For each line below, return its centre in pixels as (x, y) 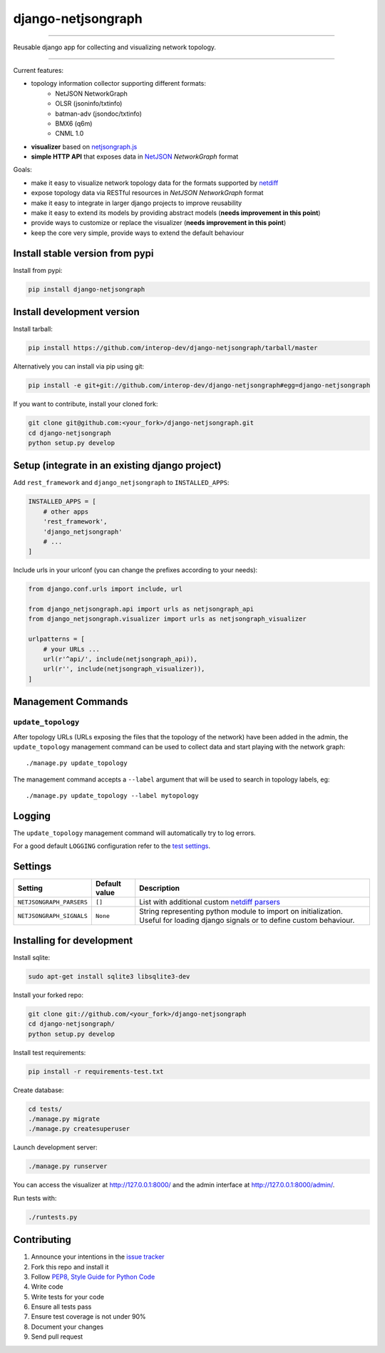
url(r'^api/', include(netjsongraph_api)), (120, 659)
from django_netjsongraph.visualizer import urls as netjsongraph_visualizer (167, 619)
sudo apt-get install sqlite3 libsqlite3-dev (109, 976)
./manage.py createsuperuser (79, 1129)
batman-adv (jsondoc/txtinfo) (99, 114)
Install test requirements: (50, 1052)
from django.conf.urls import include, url (106, 589)
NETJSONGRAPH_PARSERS (53, 902)
